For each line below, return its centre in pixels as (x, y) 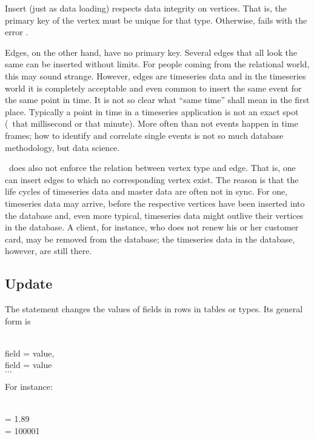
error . (17, 32)
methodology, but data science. (62, 147)
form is (18, 320)
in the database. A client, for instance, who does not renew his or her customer (152, 227)
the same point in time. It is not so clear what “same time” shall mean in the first (157, 100)
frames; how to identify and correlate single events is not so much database (144, 135)
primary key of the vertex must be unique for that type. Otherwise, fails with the (156, 20)
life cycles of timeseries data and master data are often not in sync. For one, (146, 191)
